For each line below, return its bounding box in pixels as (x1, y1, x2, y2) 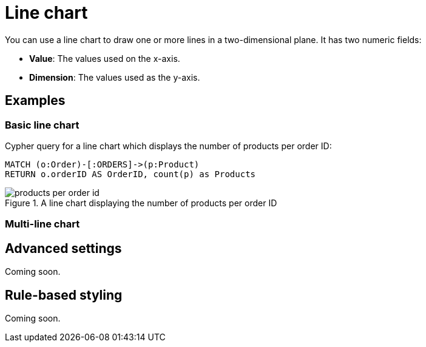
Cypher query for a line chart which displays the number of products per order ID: (5, 140, 332, 151)
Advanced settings (5, 240, 122, 256)
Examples (5, 93, 66, 109)
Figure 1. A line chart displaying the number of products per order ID (5, 197, 277, 208)
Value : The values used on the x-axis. (29, 53, 180, 64)
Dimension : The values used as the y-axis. (29, 72, 200, 83)
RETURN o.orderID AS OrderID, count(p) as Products (5, 169, 256, 179)
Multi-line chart (5, 218, 80, 231)
